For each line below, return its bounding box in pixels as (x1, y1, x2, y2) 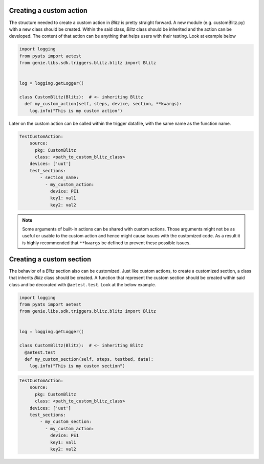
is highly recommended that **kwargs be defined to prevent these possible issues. (22, 240, 191, 246)
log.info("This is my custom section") (29, 363, 126, 369)
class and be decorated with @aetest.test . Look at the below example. (9, 281, 156, 287)
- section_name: (40, 175, 79, 181)
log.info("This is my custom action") (29, 108, 123, 114)
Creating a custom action (9, 6, 88, 15)
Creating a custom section (9, 255, 91, 263)
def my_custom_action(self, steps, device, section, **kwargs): (24, 101, 182, 107)
